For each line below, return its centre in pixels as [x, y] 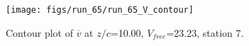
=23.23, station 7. [205, 32]
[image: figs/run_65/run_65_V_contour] [100, 10]
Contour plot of [39, 32]
